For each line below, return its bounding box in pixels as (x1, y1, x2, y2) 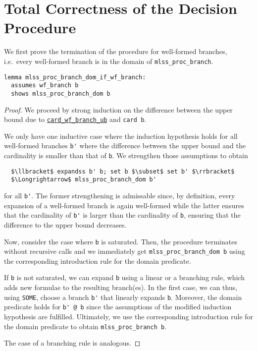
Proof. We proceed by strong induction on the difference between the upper (4, 104, 233, 115)
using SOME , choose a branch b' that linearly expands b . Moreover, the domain (4, 292, 242, 302)
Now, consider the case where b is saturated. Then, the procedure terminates (4, 236, 237, 246)
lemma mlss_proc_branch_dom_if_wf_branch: (4, 73, 146, 81)
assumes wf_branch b (11, 82, 79, 89)
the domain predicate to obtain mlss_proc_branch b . (4, 321, 167, 331)
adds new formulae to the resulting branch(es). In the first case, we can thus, (4, 282, 238, 292)
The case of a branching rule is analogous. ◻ (4, 338, 141, 348)
